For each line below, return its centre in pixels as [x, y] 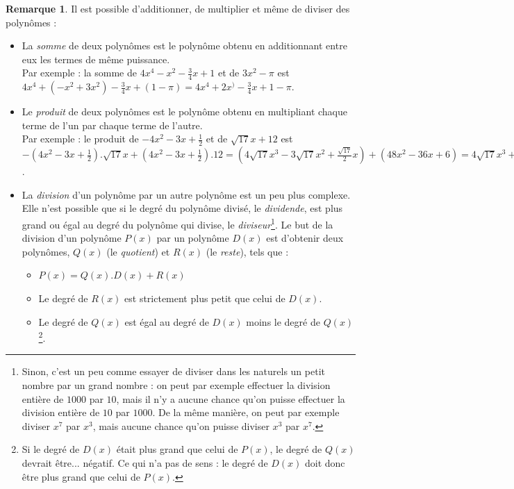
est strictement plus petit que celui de [205, 298]
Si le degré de [51, 449]
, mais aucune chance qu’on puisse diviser [181, 425]
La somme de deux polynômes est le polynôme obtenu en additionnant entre [184, 45]
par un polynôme [193, 238]
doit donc [325, 463]
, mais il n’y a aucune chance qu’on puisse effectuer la [231, 398]
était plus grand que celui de [177, 449]
